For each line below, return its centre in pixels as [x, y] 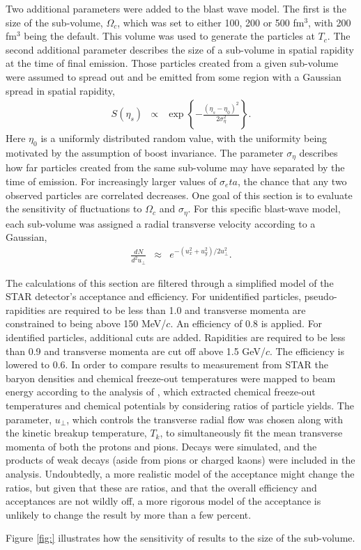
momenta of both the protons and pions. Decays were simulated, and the [161, 446]
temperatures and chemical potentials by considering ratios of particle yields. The [180, 406]
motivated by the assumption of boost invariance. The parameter [145, 152]
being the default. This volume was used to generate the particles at [169, 36]
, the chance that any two [292, 181]
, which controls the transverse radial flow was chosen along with [205, 419]
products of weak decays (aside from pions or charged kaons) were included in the [180, 460]
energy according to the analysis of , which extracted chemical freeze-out [161, 392]
